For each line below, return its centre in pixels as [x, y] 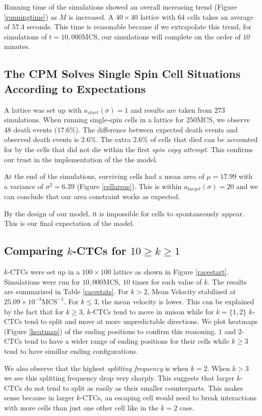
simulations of [25, 36]
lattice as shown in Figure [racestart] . [171, 272]
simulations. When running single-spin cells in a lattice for [94, 120]
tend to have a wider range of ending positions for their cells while [127, 341]
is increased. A [91, 16]
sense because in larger [39, 398]
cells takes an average [220, 16]
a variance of [24, 186]
